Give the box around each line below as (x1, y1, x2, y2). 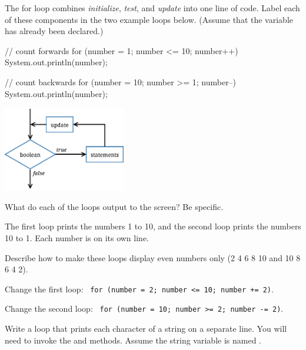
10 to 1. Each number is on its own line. (5, 231, 149, 244)
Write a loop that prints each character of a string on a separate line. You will (5, 322, 287, 335)
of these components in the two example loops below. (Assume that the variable (5, 13, 293, 25)
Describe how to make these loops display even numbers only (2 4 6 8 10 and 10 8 (5, 251, 301, 264)
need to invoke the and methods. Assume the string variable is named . (5, 334, 261, 346)
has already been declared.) (5, 25, 104, 37)
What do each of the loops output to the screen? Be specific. (5, 200, 224, 212)
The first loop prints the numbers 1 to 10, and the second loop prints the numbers (5, 220, 301, 232)
